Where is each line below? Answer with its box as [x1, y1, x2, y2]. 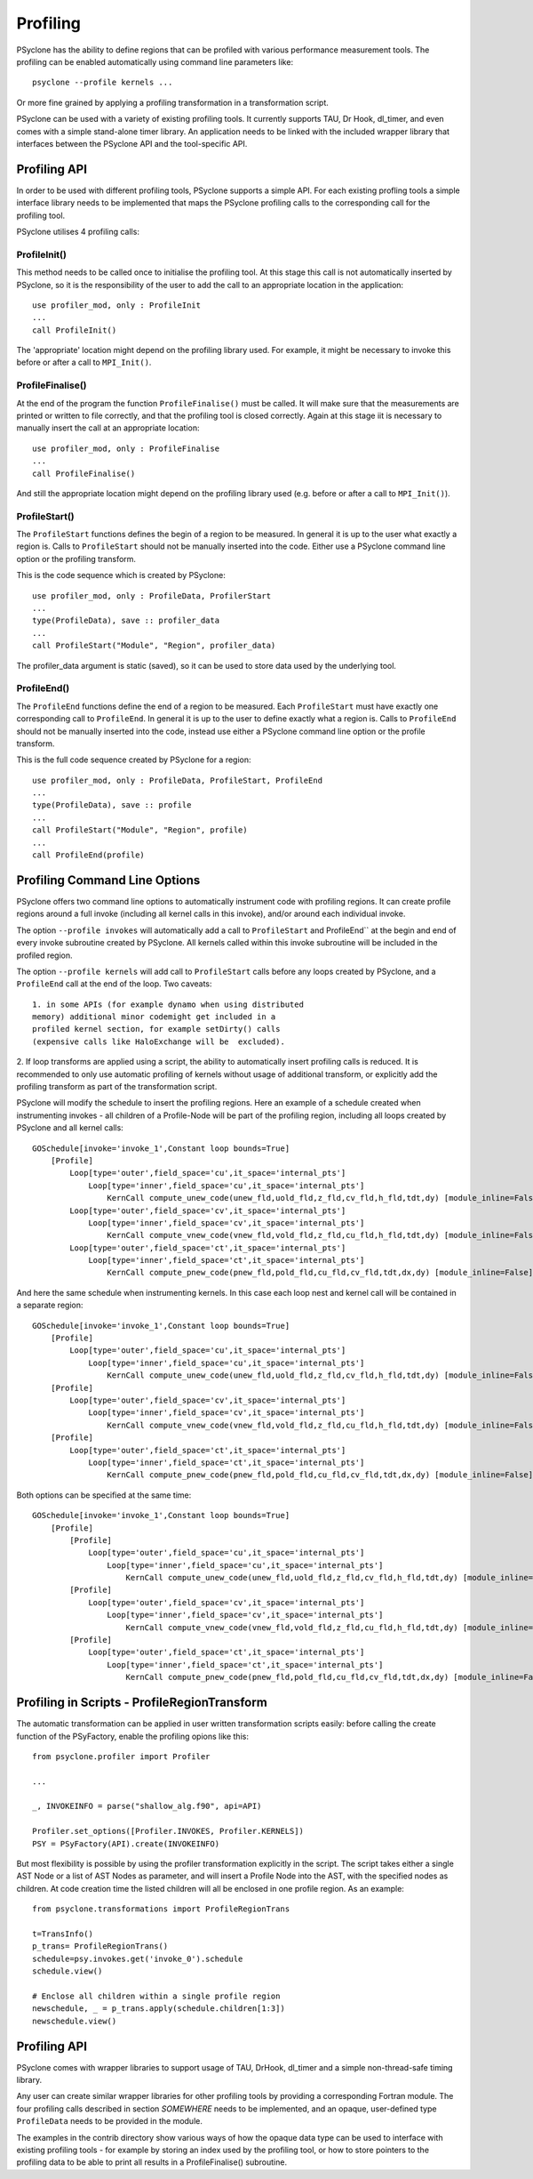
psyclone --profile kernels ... [32, 77, 173, 88]
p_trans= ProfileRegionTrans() [32, 1942, 169, 1951]
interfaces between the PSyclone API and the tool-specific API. [16, 138, 248, 149]
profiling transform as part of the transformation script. [16, 1081, 218, 1092]
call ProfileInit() [32, 325, 117, 335]
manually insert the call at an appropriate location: [16, 422, 200, 433]
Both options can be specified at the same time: [16, 1490, 192, 1500]
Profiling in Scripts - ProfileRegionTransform [16, 1695, 268, 1710]
